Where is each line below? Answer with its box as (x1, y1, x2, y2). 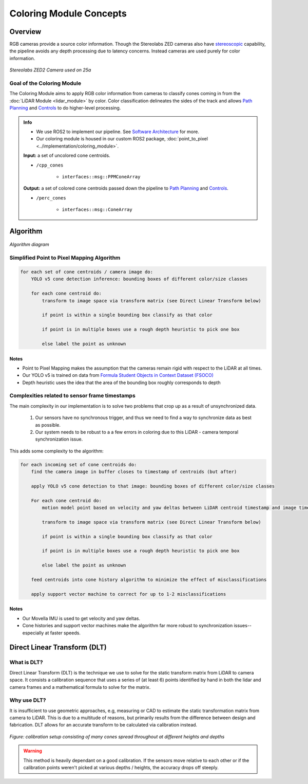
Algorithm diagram (9, 242, 49, 248)
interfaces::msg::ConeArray (62, 207, 133, 213)
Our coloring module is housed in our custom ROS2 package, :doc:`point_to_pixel (36, 136, 208, 142)
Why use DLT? (9, 697, 46, 704)
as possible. (35, 422, 61, 428)
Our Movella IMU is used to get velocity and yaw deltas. (22, 615, 141, 622)
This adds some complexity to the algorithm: (9, 448, 104, 454)
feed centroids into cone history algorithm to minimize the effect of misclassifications (31, 577, 267, 583)
